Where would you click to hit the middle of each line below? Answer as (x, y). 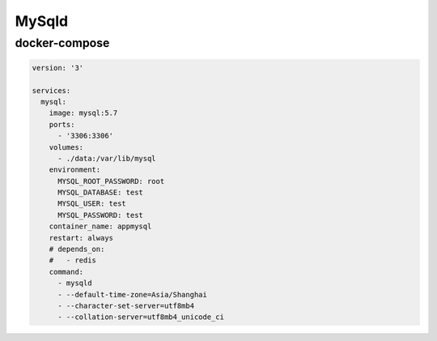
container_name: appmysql (100, 226)
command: (66, 272)
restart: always (81, 238)
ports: (62, 124)
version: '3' (58, 68)
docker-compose (62, 43)
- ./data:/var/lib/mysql (107, 158)
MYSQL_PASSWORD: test (100, 215)
